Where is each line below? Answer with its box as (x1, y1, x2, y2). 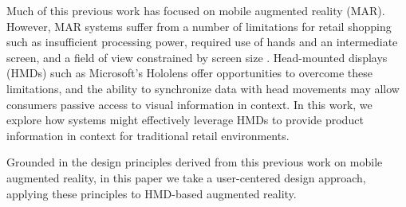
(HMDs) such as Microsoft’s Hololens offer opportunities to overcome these (6, 64, 373, 81)
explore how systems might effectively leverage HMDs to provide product (6, 111, 364, 128)
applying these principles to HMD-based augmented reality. (6, 185, 297, 201)
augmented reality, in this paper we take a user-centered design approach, (6, 169, 366, 186)
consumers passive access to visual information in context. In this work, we (6, 96, 372, 112)
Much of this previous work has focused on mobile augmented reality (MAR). (6, 2, 385, 18)
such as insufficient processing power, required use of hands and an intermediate (6, 33, 398, 50)
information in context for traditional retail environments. (6, 127, 290, 143)
